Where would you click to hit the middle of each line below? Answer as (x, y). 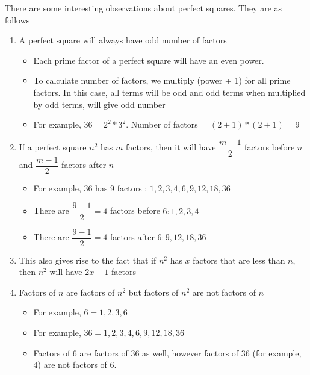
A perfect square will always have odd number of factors (123, 40)
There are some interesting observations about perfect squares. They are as (144, 8)
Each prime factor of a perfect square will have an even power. (149, 60)
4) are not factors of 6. (75, 364)
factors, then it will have (171, 147)
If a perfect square (53, 147)
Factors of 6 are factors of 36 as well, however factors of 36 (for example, (167, 352)
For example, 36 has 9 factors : (90, 187)
